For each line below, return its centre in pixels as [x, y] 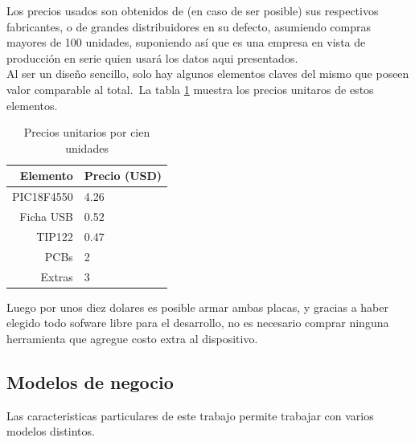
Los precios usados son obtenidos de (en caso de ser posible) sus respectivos [193, 10]
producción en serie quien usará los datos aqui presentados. [152, 57]
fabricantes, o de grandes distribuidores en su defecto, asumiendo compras [189, 26]
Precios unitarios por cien [87, 132]
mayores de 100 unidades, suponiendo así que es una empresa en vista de [186, 42]
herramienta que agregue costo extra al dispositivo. [132, 338]
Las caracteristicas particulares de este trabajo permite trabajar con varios [190, 415]
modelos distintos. [51, 431]
